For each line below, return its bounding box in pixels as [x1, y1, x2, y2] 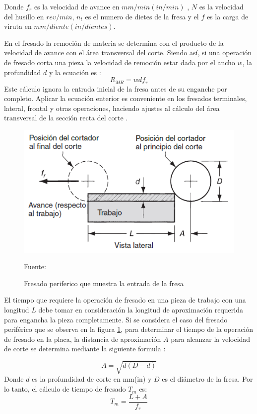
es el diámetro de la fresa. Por [162, 374, 253, 384]
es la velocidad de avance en [34, 1, 120, 11]
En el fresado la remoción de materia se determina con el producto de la [4, 37, 224, 48]
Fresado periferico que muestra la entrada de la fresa [24, 278, 184, 288]
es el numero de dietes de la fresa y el [85, 11, 199, 21]
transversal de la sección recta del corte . [4, 112, 128, 123]
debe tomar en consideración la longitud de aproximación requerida [38, 304, 243, 314]
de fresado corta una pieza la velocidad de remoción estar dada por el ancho [4, 57, 235, 67]
